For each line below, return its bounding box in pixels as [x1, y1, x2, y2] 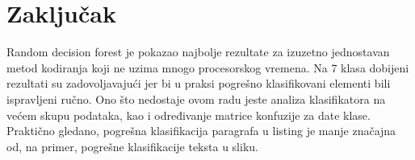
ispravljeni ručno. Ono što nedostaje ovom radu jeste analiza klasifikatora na [6, 90, 386, 107]
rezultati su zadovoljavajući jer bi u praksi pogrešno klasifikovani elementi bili [6, 75, 391, 92]
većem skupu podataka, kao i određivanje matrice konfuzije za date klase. [6, 106, 371, 123]
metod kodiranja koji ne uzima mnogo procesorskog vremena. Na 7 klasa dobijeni [6, 59, 409, 76]
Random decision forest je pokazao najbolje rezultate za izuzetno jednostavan [6, 43, 390, 60]
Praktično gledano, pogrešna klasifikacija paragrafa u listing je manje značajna [6, 122, 396, 139]
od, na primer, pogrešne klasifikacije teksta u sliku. [6, 137, 258, 154]
